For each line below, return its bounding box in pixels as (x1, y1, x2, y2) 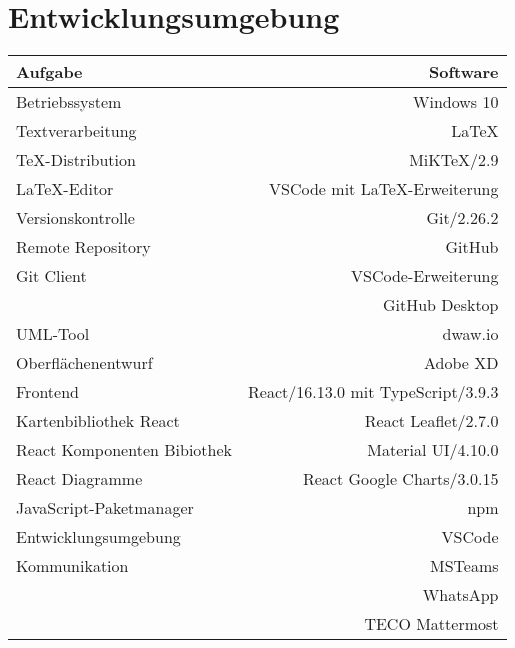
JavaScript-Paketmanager (16, 496, 194, 520)
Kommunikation (16, 554, 129, 578)
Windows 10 (413, 90, 499, 114)
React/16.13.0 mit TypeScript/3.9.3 (248, 380, 499, 404)
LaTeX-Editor (16, 177, 114, 201)
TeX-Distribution (16, 148, 136, 172)
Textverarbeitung (16, 119, 137, 143)
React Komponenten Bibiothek (16, 438, 233, 462)
